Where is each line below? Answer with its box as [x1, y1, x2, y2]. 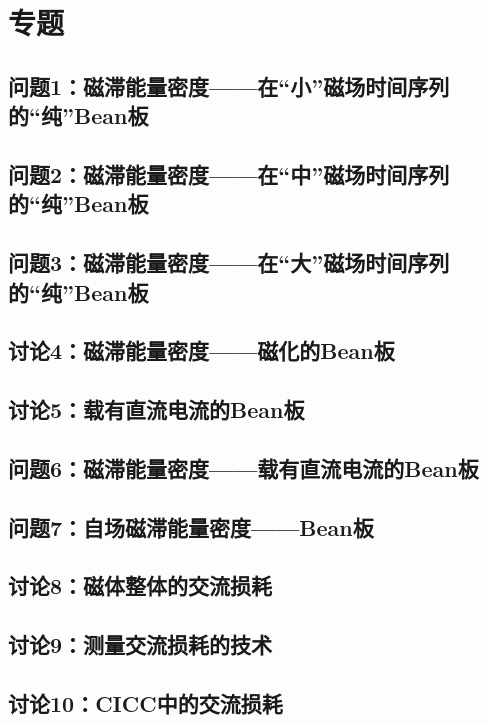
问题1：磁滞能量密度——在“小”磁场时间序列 [8, 70, 450, 101]
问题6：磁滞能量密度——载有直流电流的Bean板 [8, 452, 479, 483]
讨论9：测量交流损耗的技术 [8, 629, 273, 660]
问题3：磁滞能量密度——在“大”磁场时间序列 [8, 247, 450, 278]
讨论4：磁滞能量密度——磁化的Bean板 [8, 335, 395, 366]
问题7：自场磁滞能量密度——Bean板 [8, 511, 374, 542]
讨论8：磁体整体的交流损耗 [8, 570, 273, 601]
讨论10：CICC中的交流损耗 [8, 687, 283, 718]
